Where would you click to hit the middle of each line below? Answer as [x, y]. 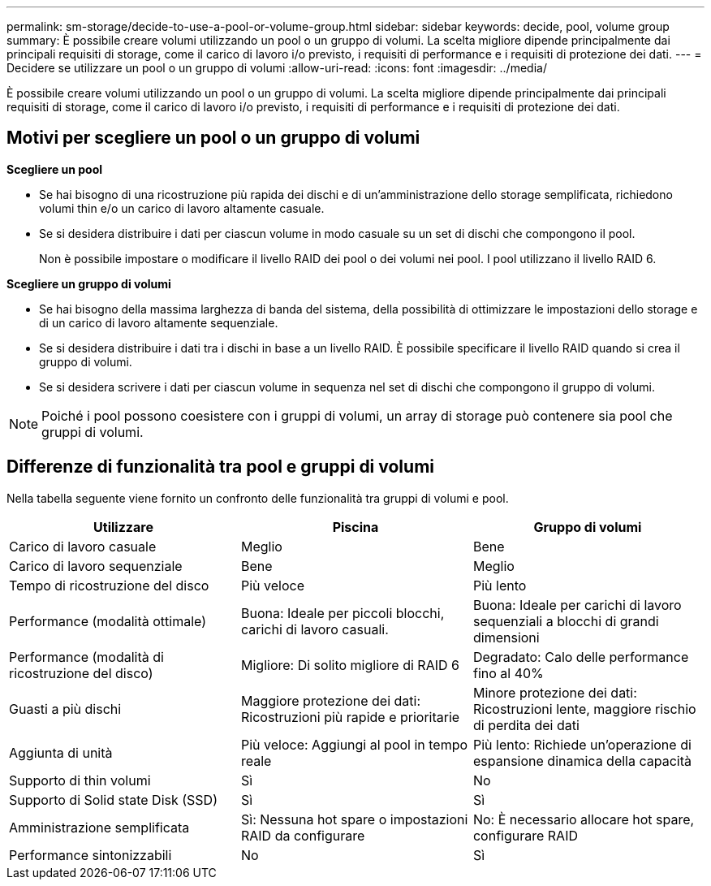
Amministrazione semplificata [99, 827]
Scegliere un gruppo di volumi [89, 283]
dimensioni [506, 637]
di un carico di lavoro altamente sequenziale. [159, 322]
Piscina [355, 527]
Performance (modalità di [86, 657]
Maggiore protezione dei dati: [331, 700]
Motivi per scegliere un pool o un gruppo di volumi [213, 138]
